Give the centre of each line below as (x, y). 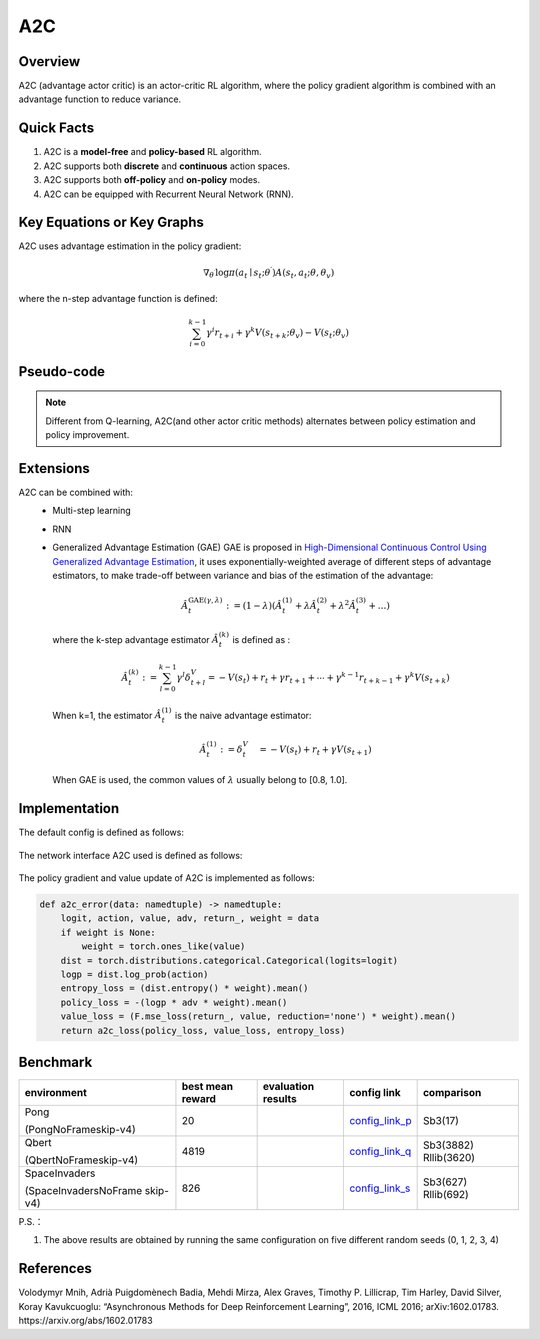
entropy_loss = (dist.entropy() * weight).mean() (184, 988)
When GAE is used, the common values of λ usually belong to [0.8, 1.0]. (200, 780)
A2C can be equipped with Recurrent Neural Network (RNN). (168, 194)
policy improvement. (87, 435)
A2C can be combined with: (76, 492)
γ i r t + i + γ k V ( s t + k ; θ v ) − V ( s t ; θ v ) (278, 333)
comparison (452, 1093)
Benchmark (55, 1062)
